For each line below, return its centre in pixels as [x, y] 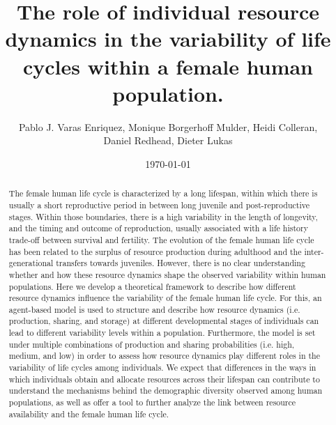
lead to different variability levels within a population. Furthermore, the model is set [162, 333]
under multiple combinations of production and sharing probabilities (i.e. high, [152, 344]
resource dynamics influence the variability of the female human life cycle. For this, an [165, 298]
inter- [314, 251]
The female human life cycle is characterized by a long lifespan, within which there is [163, 193]
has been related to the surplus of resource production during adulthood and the [155, 251]
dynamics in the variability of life [168, 39]
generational [31, 263]
